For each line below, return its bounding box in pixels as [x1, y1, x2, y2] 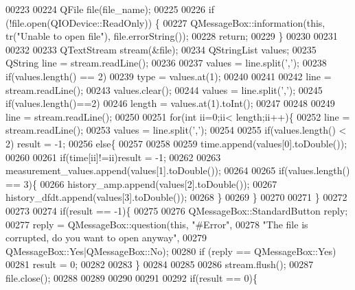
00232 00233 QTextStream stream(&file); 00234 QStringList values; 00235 [5, 42, 317, 56]
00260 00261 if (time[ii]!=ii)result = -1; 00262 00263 [5, 149, 221, 164]
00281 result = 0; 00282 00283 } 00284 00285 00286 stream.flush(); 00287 [5, 257, 314, 271]
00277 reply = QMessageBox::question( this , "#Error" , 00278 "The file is [5, 217, 308, 231]
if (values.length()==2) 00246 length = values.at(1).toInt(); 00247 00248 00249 [5, 96, 335, 110]
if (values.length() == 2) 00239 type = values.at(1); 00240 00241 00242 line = [5, 69, 332, 83]
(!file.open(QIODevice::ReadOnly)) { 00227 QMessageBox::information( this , [5, 15, 325, 29]
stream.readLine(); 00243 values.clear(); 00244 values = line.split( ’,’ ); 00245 [5, 82, 323, 97]
